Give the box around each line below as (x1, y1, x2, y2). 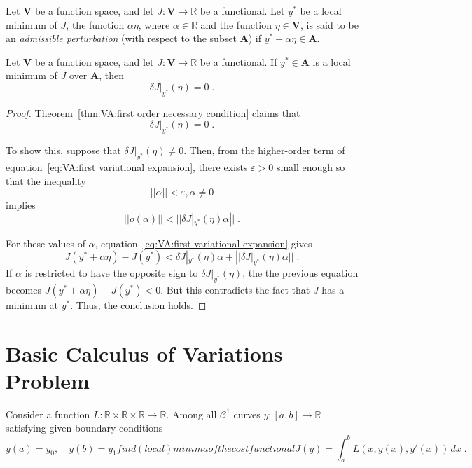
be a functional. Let (200, 4, 285, 18)
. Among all (166, 406, 217, 421)
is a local (312, 54, 351, 69)
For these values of (6, 235, 85, 250)
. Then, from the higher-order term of (183, 143, 345, 158)
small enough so (276, 159, 345, 174)
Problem (6, 366, 90, 394)
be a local (300, 4, 342, 18)
